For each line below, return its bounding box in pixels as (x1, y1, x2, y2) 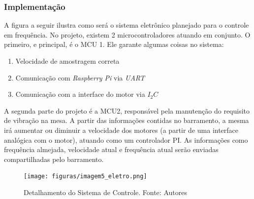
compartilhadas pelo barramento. (4, 154, 104, 164)
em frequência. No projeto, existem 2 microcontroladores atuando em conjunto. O (4, 29, 251, 40)
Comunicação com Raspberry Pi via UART (15, 72, 145, 82)
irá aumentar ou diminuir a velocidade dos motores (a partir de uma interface (4, 124, 239, 135)
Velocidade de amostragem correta (15, 56, 120, 66)
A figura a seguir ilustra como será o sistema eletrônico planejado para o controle (4, 20, 249, 30)
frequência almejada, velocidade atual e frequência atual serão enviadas (4, 144, 219, 155)
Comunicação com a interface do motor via (15, 89, 145, 99)
